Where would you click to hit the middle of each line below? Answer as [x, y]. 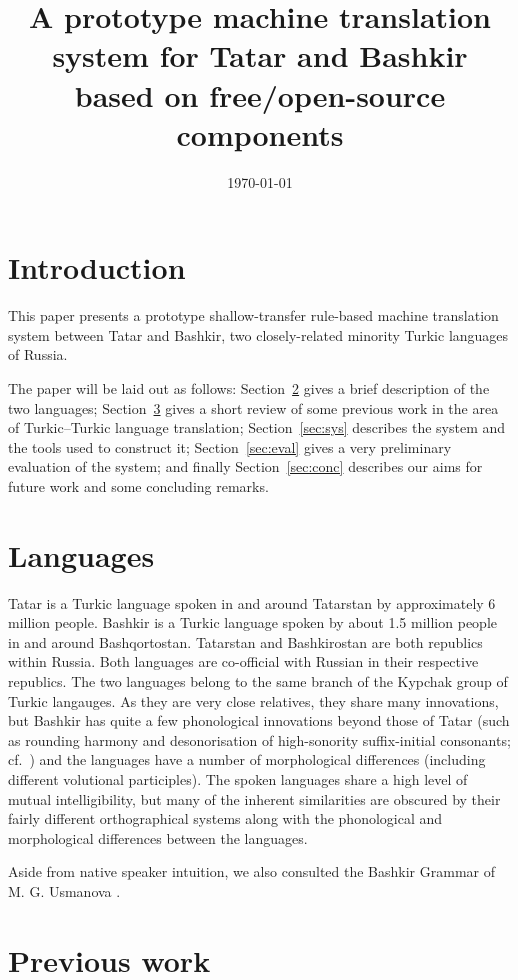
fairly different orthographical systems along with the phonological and [225, 818]
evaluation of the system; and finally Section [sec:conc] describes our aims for [245, 466]
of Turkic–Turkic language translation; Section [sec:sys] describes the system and [257, 427]
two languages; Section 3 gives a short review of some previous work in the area [253, 407]
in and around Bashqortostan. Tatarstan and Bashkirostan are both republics [245, 641]
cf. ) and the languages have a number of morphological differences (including [247, 759]
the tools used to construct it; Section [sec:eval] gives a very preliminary [230, 446]
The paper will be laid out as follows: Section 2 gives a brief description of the [249, 388]
